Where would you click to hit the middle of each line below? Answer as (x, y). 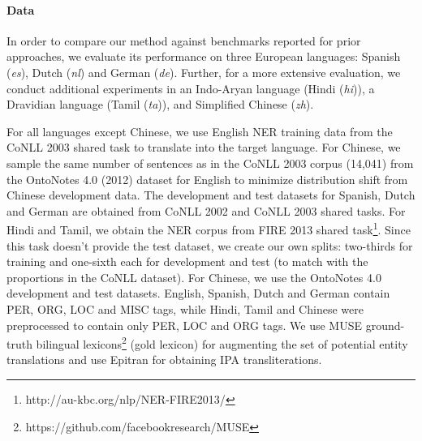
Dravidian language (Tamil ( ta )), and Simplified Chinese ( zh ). (160, 104)
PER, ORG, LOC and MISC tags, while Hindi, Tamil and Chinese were (185, 308)
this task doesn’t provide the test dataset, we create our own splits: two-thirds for (210, 245)
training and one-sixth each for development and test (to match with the (187, 261)
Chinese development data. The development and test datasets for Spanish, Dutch (211, 195)
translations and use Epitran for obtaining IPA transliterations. (164, 360)
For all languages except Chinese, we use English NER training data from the (200, 131)
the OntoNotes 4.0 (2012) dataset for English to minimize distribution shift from (207, 179)
